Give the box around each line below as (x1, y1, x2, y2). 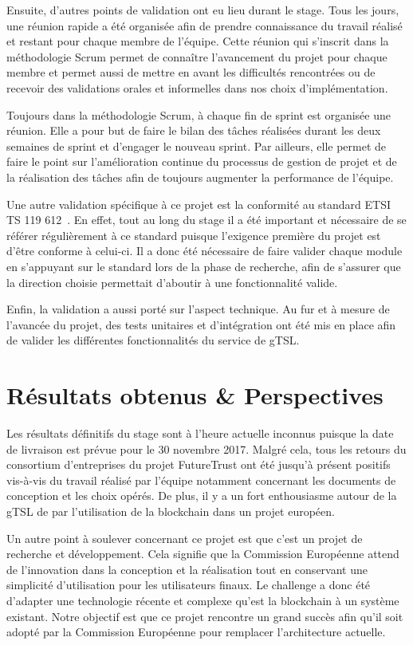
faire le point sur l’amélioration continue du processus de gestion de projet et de (6, 153, 397, 170)
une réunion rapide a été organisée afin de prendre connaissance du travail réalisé (6, 17, 403, 33)
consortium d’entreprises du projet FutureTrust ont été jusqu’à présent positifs (6, 456, 391, 473)
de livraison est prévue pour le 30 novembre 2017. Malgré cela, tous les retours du (6, 440, 407, 457)
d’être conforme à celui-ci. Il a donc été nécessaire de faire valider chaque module (6, 242, 403, 259)
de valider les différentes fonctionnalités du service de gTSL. (6, 332, 300, 348)
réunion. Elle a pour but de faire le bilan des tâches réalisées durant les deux (6, 122, 381, 139)
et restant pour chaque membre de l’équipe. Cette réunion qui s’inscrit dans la (6, 33, 389, 49)
